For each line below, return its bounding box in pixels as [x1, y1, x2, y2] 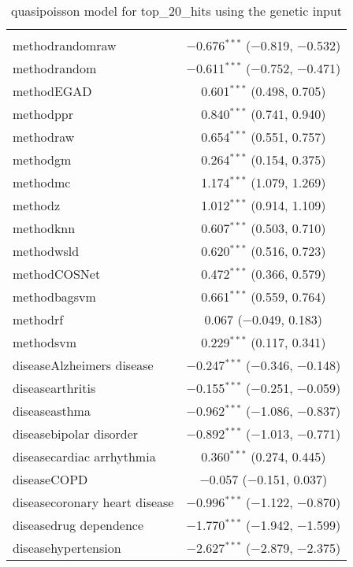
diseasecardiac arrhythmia [13, 447, 156, 465]
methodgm [13, 150, 72, 169]
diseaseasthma [13, 402, 91, 420]
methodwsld [13, 242, 80, 260]
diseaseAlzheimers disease [13, 356, 154, 374]
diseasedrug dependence [13, 516, 144, 534]
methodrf [13, 310, 64, 328]
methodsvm [13, 333, 76, 351]
